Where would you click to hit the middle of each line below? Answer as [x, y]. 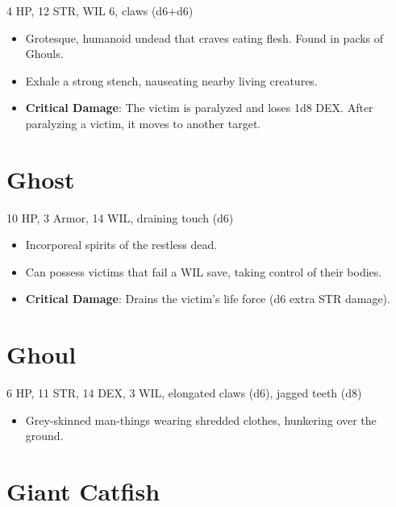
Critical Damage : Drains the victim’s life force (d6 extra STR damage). [208, 299]
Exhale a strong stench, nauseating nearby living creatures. [171, 80]
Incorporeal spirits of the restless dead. [121, 245]
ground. [44, 436]
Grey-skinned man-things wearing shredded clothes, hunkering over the [201, 420]
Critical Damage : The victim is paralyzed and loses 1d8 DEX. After [199, 108]
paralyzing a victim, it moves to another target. [143, 123]
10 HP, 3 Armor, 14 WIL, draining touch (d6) [120, 217]
